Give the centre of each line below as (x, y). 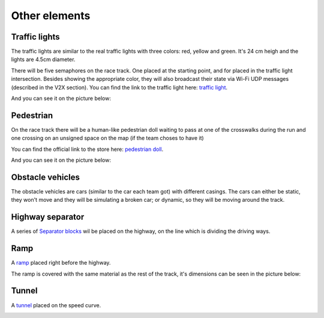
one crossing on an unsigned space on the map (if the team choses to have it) (107, 138)
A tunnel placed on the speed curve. (56, 305)
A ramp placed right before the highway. (61, 263)
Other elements (51, 16)
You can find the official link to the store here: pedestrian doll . (87, 149)
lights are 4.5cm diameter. (43, 59)
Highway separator (48, 217)
